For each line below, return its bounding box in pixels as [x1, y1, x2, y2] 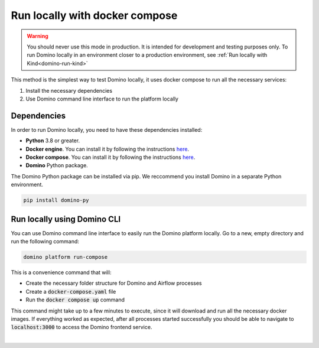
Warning [27, 32, 48, 40]
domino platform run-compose [23, 254, 108, 260]
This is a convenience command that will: [11, 269, 112, 276]
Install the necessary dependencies [25, 87, 112, 94]
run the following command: [11, 238, 80, 245]
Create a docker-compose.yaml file [25, 288, 116, 295]
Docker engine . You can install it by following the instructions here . [25, 145, 189, 152]
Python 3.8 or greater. [25, 137, 80, 144]
